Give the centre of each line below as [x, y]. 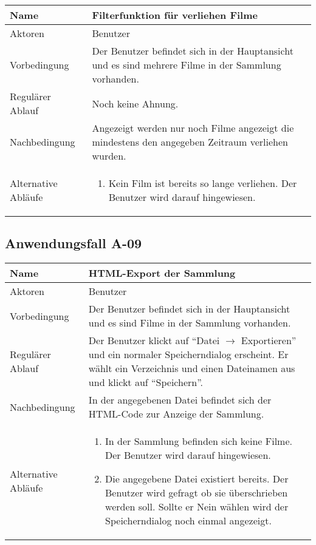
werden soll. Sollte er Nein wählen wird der [197, 507]
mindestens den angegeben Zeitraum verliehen [190, 142]
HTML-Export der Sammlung [162, 273]
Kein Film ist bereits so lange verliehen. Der [203, 183]
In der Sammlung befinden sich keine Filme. [199, 441]
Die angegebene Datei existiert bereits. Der [197, 479]
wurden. [109, 156]
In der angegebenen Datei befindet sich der [180, 400]
